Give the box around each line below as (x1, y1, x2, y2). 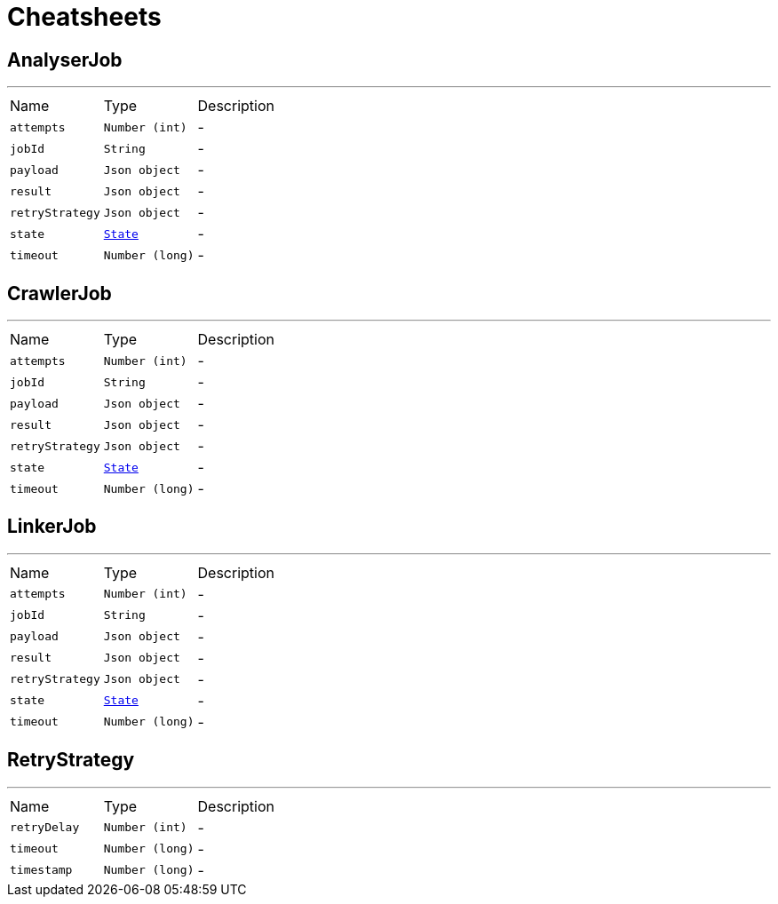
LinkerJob (7, 515, 97, 538)
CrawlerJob (7, 282, 112, 305)
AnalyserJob (7, 48, 123, 71)
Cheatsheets (7, 2, 162, 32)
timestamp (10, 863, 73, 877)
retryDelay (10, 821, 80, 835)
